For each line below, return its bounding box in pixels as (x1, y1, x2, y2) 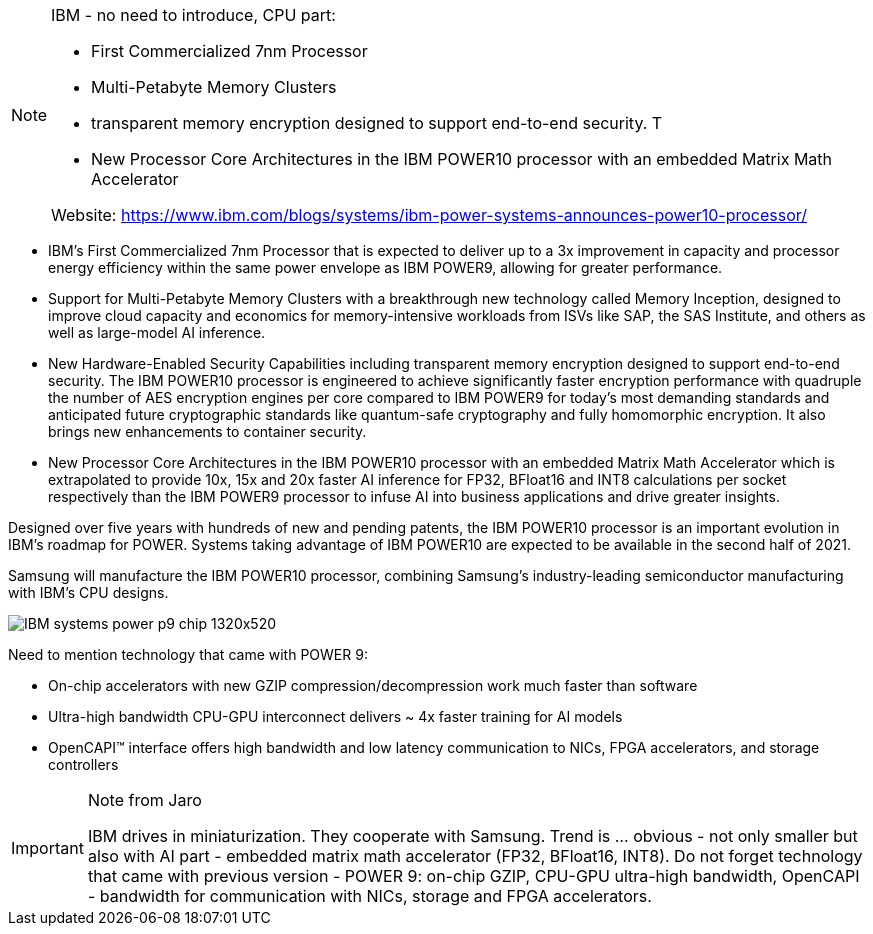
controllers (48, 756, 119, 773)
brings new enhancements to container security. (48, 423, 367, 440)
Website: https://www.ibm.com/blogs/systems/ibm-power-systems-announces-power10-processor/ (51, 205, 808, 225)
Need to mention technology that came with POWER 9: (8, 646, 368, 663)
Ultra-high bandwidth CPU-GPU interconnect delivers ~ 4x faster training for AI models (48, 708, 623, 725)
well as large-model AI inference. (48, 324, 266, 341)
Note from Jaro (87, 790, 202, 810)
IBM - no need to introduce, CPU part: (51, 5, 336, 25)
